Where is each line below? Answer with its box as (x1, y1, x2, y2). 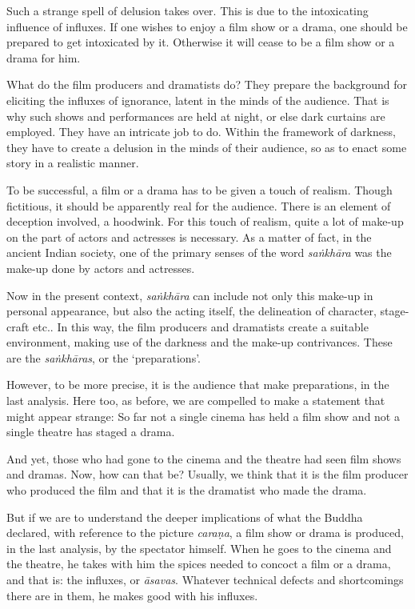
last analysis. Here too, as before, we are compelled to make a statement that (6, 392, 385, 409)
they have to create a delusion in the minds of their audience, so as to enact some (6, 138, 407, 155)
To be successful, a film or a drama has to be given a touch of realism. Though (6, 181, 393, 198)
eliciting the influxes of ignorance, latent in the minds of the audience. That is (6, 91, 389, 108)
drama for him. (6, 49, 81, 66)
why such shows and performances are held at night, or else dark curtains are (6, 107, 385, 124)
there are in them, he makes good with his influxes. (6, 587, 258, 603)
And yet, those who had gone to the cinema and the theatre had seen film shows (6, 450, 401, 467)
